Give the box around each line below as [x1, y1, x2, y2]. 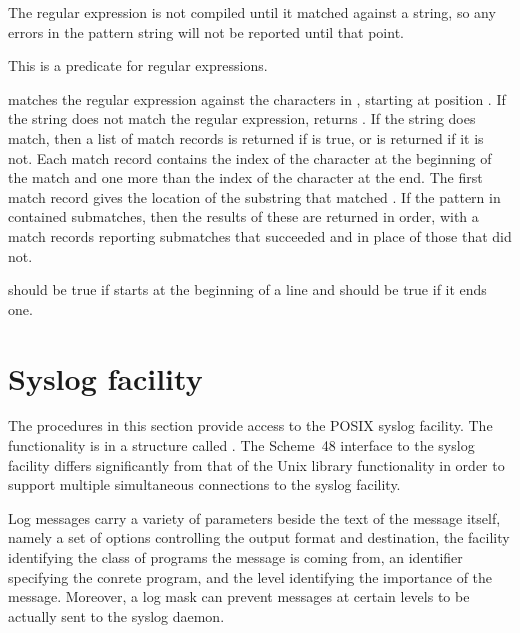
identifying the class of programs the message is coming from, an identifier [8, 547, 463, 567]
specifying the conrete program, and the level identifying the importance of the [8, 566, 493, 587]
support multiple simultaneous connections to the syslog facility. [8, 474, 401, 495]
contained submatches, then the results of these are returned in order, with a [8, 206, 479, 227]
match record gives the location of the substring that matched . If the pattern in [8, 186, 501, 207]
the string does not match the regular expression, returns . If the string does [8, 108, 476, 129]
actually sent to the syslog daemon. [8, 605, 225, 626]
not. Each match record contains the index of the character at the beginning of [8, 147, 492, 168]
